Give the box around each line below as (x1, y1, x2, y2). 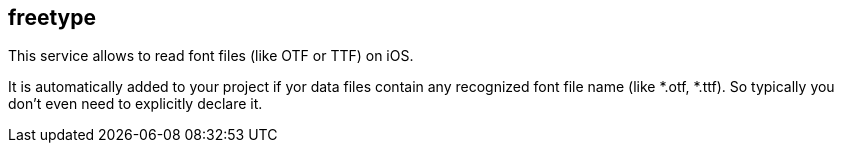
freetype (8, 5, 96, 30)
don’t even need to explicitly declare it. (8, 95, 263, 113)
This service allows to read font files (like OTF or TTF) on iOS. (8, 47, 414, 65)
